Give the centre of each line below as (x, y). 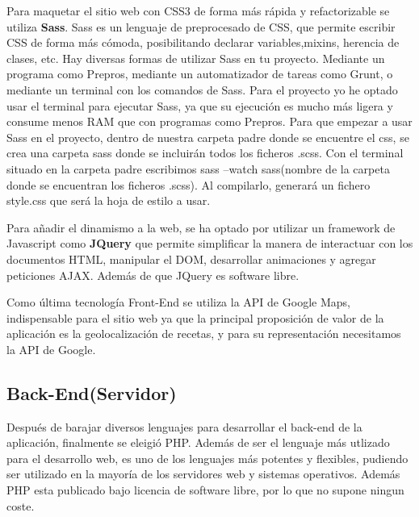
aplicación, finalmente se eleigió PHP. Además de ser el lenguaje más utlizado (198, 442)
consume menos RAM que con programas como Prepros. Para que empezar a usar (209, 121)
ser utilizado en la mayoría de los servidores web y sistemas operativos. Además (203, 474)
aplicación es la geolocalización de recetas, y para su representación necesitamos (204, 334)
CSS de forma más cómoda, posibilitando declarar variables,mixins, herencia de (203, 42)
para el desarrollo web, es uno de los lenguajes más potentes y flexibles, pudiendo (207, 458)
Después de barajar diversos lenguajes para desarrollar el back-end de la (184, 426)
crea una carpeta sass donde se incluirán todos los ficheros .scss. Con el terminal (205, 153)
